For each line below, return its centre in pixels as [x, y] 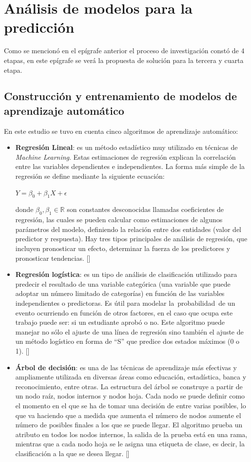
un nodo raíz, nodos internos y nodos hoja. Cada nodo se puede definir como [130, 396]
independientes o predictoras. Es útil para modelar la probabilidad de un [125, 303]
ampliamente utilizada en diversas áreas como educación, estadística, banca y [131, 377]
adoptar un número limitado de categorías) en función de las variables [120, 293]
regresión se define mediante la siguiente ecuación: [90, 176]
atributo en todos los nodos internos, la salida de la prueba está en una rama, [131, 434]
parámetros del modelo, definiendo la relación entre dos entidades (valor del [128, 229]
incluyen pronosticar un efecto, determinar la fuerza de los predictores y [123, 248]
